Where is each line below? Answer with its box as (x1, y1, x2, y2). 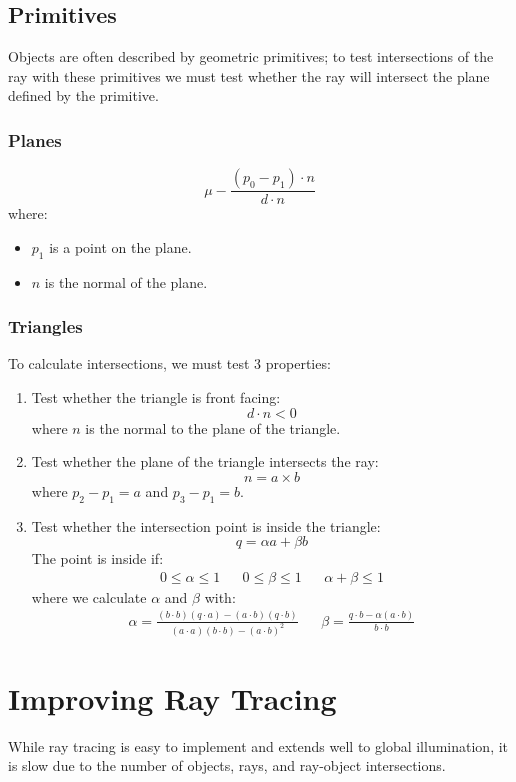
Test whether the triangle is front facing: (31, 387, 281, 408)
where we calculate (31, 586, 147, 607)
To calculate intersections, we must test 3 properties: (8, 353, 331, 374)
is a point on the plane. (49, 236, 192, 257)
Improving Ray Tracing (8, 677, 337, 718)
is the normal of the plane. (44, 271, 208, 292)
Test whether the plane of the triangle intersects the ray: (31, 451, 379, 472)
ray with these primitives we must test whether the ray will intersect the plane (8, 65, 490, 86)
